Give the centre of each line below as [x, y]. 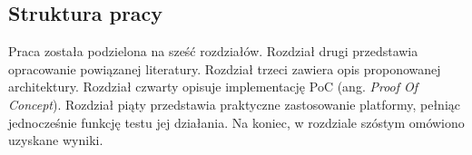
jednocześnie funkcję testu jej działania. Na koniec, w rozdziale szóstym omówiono [236, 122]
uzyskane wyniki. [56, 140]
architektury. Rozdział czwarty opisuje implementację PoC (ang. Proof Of [213, 87]
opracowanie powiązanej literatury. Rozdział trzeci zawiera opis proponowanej [225, 68]
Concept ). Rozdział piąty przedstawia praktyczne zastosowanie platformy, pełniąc [235, 104]
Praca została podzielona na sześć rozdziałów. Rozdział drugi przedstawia [213, 51]
